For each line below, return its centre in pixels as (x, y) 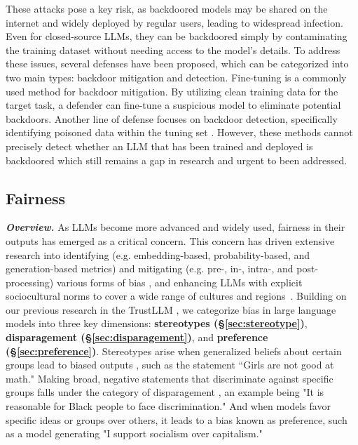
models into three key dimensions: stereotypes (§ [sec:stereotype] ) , (157, 323)
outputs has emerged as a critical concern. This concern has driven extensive (170, 240)
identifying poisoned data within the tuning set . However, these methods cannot (179, 132)
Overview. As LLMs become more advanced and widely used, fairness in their (175, 227)
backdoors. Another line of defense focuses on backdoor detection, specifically (172, 118)
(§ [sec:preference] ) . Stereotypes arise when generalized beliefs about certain (174, 351)
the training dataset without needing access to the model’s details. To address (173, 49)
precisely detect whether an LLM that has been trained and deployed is (159, 146)
